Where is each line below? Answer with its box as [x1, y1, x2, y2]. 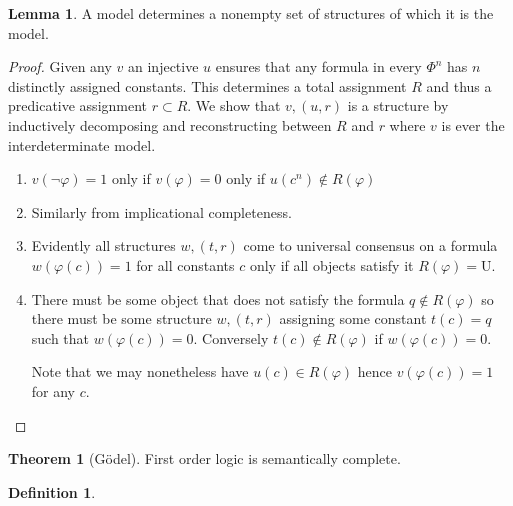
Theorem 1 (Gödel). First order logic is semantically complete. [8, 448, 401, 469]
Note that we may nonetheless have [31, 361, 249, 382]
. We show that [187, 95, 281, 116]
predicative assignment [8, 95, 148, 116]
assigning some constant [279, 308, 427, 329]
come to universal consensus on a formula [243, 235, 498, 256]
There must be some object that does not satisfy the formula [31, 288, 405, 309]
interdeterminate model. [8, 134, 156, 155]
